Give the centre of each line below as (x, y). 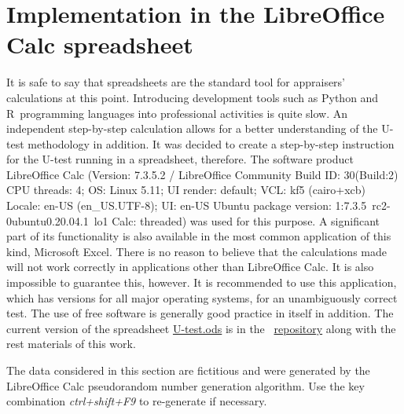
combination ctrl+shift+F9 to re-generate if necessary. (137, 401)
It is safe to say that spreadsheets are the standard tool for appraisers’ (176, 82)
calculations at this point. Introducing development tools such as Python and (193, 97)
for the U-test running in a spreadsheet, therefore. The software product (180, 159)
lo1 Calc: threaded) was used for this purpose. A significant (237, 220)
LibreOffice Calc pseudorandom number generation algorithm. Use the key (185, 385)
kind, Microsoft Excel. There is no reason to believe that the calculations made (196, 251)
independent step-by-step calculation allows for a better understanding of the (192, 128)
